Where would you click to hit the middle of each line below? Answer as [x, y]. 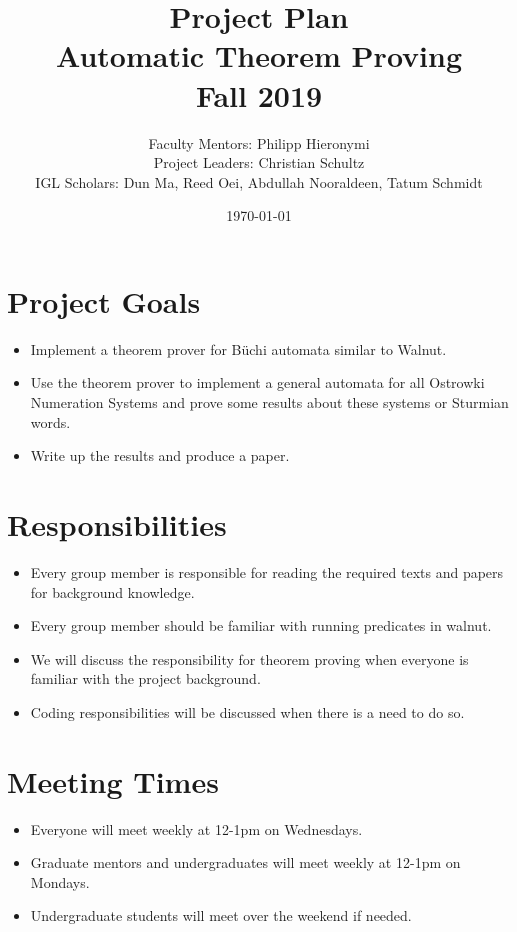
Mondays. [60, 881]
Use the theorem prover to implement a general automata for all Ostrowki [257, 382]
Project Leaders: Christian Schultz [259, 162]
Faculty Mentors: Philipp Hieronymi [259, 142]
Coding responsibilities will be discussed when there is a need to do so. [247, 711]
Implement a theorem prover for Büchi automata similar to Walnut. [238, 348]
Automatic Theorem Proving [259, 55]
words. [50, 421]
